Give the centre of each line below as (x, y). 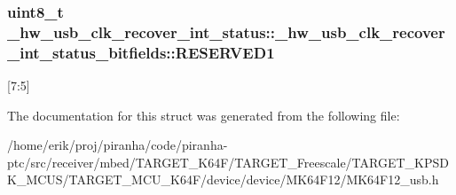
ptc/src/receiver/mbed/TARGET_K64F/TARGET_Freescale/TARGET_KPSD (228, 162)
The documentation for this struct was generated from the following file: (204, 115)
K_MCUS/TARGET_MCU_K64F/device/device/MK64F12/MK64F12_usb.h (223, 179)
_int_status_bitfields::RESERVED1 (141, 52)
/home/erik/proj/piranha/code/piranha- (118, 145)
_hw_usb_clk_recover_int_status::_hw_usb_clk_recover (226, 31)
